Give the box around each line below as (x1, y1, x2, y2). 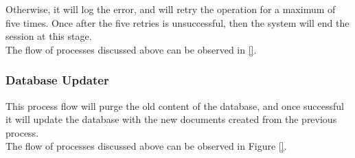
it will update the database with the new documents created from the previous (5, 112, 337, 126)
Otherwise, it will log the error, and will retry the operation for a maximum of (5, 2, 336, 16)
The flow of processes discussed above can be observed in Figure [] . (5, 139, 287, 153)
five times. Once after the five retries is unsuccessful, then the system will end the (5, 15, 350, 30)
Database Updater (5, 71, 109, 89)
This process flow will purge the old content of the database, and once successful (5, 98, 344, 113)
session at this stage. (5, 29, 92, 43)
